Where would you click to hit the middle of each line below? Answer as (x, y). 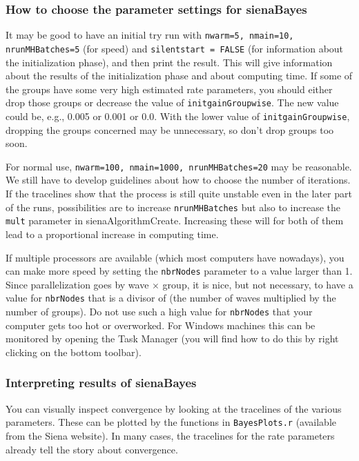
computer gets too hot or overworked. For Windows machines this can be (161, 325)
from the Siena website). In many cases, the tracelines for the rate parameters (170, 435)
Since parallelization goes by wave (77, 284)
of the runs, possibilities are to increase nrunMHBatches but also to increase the (173, 207)
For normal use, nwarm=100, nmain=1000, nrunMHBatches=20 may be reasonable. (179, 166)
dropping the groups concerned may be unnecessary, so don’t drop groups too (170, 129)
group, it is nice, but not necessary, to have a (258, 284)
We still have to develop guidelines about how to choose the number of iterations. (178, 180)
